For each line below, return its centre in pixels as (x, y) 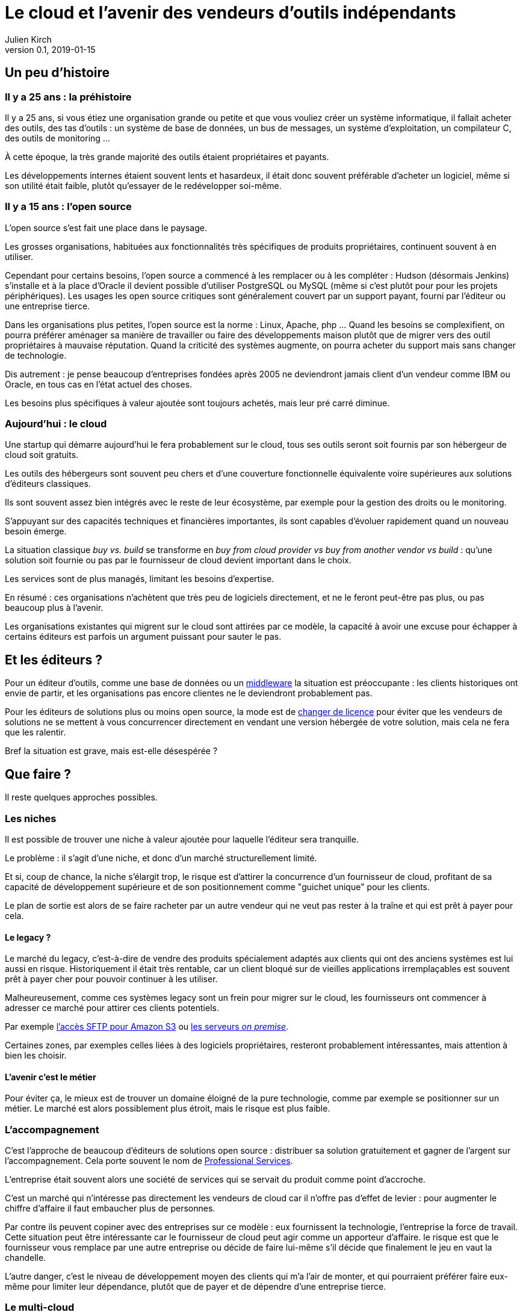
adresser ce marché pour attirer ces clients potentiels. (112, 1008)
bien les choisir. (36, 1056)
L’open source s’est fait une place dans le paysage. (106, 227)
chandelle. (26, 1258)
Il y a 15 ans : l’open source (68, 207)
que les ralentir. (36, 732)
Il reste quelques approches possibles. (81, 797)
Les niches (31, 818)
